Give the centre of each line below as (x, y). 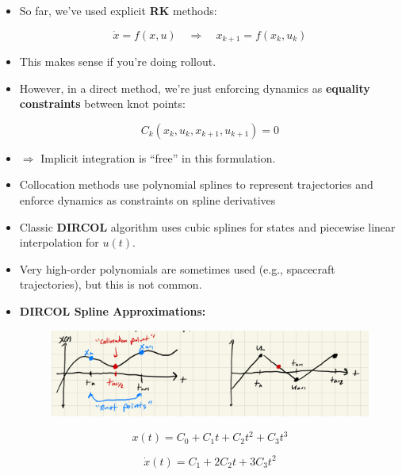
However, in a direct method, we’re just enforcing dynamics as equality (195, 88)
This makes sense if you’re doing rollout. (118, 61)
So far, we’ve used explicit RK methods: (118, 10)
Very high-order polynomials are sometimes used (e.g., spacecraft (177, 268)
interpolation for (59, 242)
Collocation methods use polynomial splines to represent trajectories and (196, 184)
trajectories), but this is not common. (111, 284)
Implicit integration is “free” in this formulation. (158, 157)
